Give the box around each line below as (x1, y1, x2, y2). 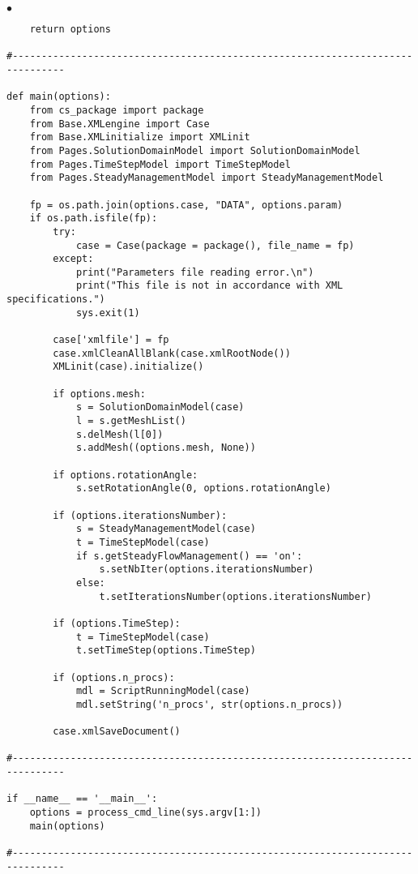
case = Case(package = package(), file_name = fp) (75, 239, 355, 251)
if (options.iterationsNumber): (53, 509, 228, 521)
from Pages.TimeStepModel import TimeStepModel (29, 158, 291, 170)
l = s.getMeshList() (75, 415, 186, 427)
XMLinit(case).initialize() (53, 361, 204, 373)
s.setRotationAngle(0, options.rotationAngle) (75, 482, 331, 495)
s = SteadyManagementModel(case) (75, 523, 256, 535)
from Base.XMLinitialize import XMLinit (29, 131, 250, 144)
